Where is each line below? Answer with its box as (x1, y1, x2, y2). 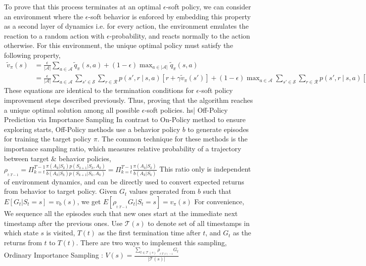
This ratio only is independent (159, 164, 251, 174)
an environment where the (4, 11, 83, 21)
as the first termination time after (98, 227, 201, 238)
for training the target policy (4, 133, 91, 144)
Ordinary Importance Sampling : (4, 250, 103, 260)
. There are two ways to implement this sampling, (76, 237, 227, 247)
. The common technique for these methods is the (97, 133, 248, 144)
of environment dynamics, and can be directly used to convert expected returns (4, 176, 244, 186)
